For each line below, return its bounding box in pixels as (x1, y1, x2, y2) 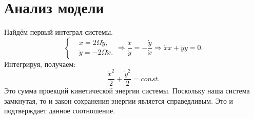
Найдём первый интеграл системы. (4, 27, 113, 37)
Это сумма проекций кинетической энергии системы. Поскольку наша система (4, 85, 250, 96)
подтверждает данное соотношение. (4, 105, 115, 116)
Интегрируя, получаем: (4, 58, 76, 69)
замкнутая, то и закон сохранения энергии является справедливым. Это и (4, 95, 233, 106)
